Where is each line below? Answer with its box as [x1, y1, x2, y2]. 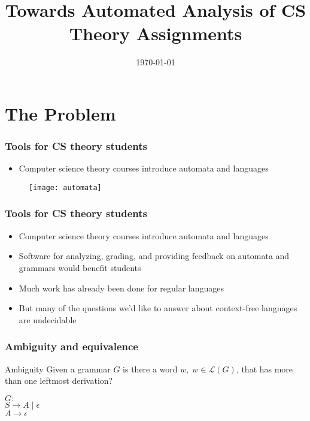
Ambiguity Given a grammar [5, 362, 111, 375]
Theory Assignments [69, 21, 242, 46]
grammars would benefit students [19, 261, 141, 273]
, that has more [236, 362, 293, 375]
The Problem [5, 101, 116, 125]
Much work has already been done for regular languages [19, 281, 224, 294]
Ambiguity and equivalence [5, 339, 138, 354]
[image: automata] [29, 183, 102, 192]
